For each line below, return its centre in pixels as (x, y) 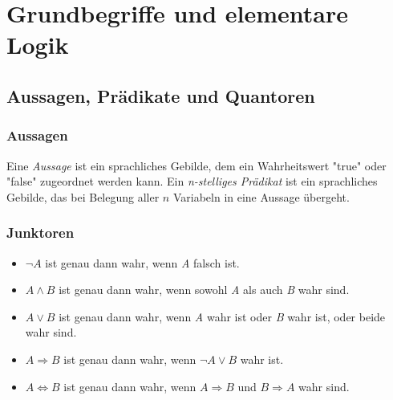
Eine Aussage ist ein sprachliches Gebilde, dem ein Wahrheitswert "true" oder (196, 165)
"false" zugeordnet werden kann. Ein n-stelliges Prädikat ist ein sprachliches (192, 181)
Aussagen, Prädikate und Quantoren (161, 95)
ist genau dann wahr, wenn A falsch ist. (142, 262)
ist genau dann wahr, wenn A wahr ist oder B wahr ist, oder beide (222, 316)
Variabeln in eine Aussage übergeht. (261, 196)
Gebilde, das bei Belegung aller (83, 196)
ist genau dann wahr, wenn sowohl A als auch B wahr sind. (204, 290)
